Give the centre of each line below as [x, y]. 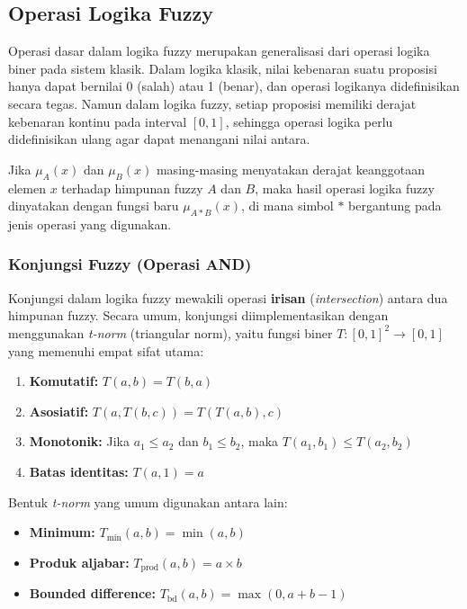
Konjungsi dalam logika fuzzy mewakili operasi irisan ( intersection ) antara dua [228, 297]
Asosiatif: [59, 411]
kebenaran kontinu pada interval [98, 121]
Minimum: [62, 532]
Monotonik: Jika [79, 441]
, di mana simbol [287, 206]
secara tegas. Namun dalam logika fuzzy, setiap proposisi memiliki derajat [212, 103]
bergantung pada [395, 206]
